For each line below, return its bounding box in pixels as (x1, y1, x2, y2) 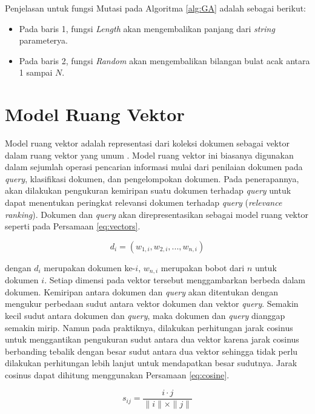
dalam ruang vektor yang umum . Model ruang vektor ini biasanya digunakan (5, 148, 294, 161)
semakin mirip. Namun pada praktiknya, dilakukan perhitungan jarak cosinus (5, 321, 293, 333)
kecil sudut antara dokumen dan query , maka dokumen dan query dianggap (5, 309, 285, 322)
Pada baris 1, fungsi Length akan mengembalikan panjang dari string (19, 22, 275, 34)
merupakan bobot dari (161, 261, 245, 274)
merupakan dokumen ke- (44, 261, 136, 274)
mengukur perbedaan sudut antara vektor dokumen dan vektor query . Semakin (5, 297, 299, 310)
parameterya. (19, 34, 68, 47)
